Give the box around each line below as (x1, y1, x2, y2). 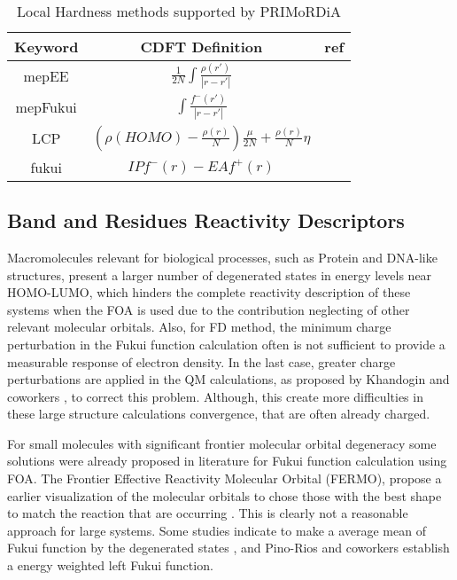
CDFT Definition (140, 36, 263, 57)
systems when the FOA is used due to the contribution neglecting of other (7, 300, 410, 318)
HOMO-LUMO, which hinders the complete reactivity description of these (7, 283, 411, 302)
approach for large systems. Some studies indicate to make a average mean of (7, 521, 426, 539)
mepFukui (15, 96, 77, 117)
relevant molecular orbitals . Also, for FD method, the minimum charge (7, 317, 391, 336)
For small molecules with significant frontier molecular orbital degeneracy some (7, 434, 437, 452)
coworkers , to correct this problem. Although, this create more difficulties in (7, 387, 423, 405)
